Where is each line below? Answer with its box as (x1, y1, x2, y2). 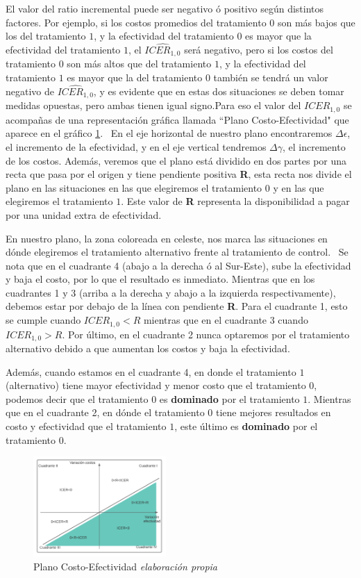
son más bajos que (277, 15, 355, 29)
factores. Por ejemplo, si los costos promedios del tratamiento (6, 15, 267, 29)
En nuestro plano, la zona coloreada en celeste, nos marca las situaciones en (6, 231, 328, 245)
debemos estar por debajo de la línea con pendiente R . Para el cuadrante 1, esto (6, 299, 348, 313)
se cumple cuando (6, 313, 81, 327)
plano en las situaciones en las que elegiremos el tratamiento (6, 180, 262, 195)
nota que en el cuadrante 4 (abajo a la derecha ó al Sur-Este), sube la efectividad (6, 258, 351, 272)
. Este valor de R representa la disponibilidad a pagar (121, 194, 350, 208)
